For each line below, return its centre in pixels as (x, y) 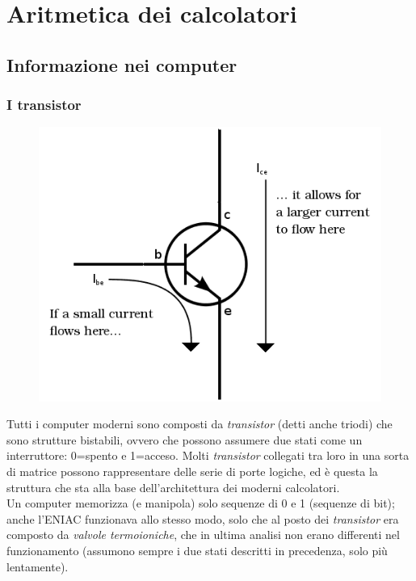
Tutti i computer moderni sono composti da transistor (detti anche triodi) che (200, 424)
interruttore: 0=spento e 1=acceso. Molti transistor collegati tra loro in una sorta (208, 455)
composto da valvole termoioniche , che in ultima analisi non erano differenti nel (203, 535)
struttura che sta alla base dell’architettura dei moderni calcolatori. (173, 487)
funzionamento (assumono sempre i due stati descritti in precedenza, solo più (197, 550)
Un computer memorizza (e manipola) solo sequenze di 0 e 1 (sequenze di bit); (201, 503)
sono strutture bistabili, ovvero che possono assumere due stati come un (185, 439)
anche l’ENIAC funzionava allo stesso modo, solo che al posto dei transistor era (203, 518)
